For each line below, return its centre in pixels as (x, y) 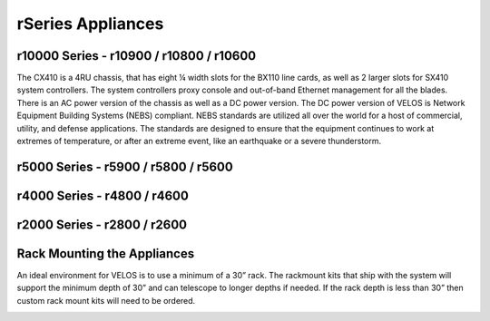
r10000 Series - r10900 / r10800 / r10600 (137, 56)
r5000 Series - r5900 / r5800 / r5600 (125, 166)
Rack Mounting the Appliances (106, 253)
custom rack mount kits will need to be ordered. (106, 300)
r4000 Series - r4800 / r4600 (103, 195)
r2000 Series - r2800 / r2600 (102, 224)
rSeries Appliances (90, 24)
